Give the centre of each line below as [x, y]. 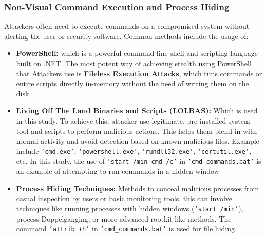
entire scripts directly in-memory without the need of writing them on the [132, 83]
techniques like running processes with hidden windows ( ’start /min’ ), [130, 208]
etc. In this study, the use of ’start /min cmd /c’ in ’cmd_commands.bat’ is [139, 161]
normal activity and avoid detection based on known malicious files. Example [138, 141]
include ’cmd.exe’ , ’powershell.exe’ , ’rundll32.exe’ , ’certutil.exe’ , [134, 151]
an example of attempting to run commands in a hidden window [118, 171]
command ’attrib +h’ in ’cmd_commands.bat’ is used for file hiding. [126, 229]
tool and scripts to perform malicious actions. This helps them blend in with [137, 131]
